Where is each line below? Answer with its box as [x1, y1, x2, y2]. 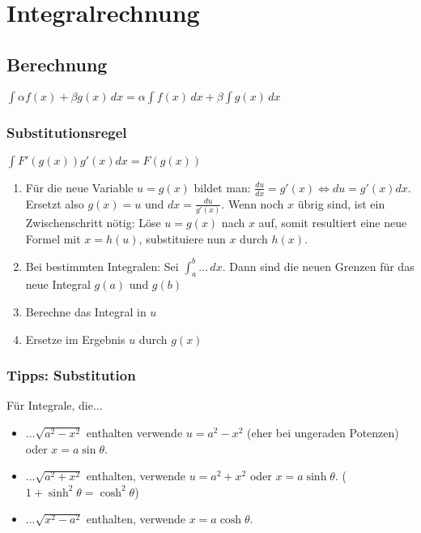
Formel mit [25, 230, 81, 247]
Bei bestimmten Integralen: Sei [25, 257, 179, 274]
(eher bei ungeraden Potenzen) [247, 424, 399, 441]
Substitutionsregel [6, 122, 127, 142]
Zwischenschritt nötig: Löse [25, 214, 161, 230]
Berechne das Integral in [25, 303, 147, 320]
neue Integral [25, 276, 91, 293]
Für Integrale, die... [6, 397, 103, 414]
